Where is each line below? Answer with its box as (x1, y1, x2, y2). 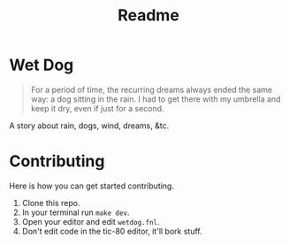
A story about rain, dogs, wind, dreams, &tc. (9, 120, 170, 131)
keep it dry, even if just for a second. (30, 103, 165, 113)
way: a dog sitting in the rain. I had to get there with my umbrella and (30, 94, 281, 104)
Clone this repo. (21, 197, 80, 208)
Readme (118, 5, 179, 26)
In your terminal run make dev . (21, 207, 130, 218)
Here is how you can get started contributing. (9, 180, 175, 191)
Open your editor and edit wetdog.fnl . (21, 216, 161, 226)
